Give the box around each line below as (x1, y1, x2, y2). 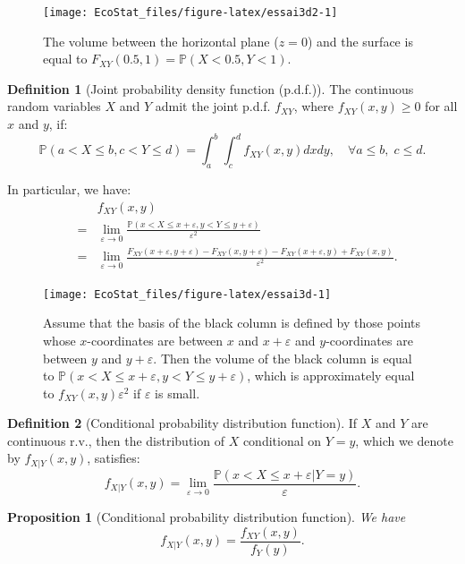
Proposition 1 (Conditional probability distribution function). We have (7, 508, 406, 526)
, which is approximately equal (247, 366, 415, 385)
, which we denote (355, 431, 454, 449)
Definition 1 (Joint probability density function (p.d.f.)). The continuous (7, 79, 414, 98)
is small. (155, 383, 200, 402)
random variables (7, 97, 101, 115)
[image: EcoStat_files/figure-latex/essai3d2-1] (43, 6, 338, 19)
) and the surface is (307, 31, 413, 50)
